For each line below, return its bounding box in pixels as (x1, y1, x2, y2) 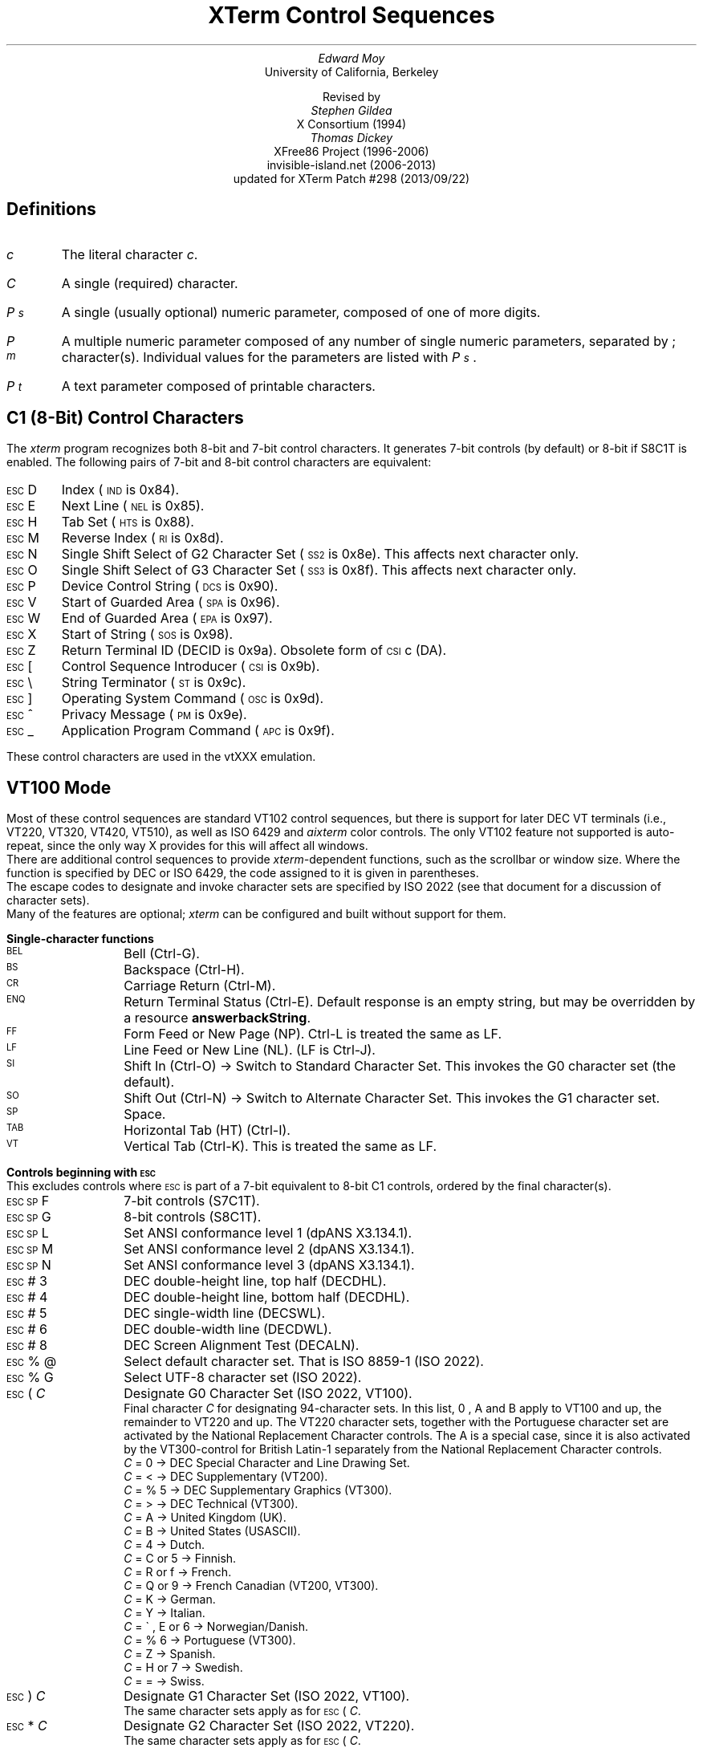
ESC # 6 (6, 1321, 47, 1338)
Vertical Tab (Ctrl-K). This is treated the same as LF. (124, 1138, 437, 1155)
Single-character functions (6, 932, 154, 946)
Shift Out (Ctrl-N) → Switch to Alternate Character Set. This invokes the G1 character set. (124, 1090, 660, 1107)
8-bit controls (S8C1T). (124, 1209, 262, 1226)
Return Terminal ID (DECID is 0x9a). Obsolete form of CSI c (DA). (61, 642, 447, 659)
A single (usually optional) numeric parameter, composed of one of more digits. (61, 303, 541, 320)
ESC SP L (6, 1225, 49, 1242)
